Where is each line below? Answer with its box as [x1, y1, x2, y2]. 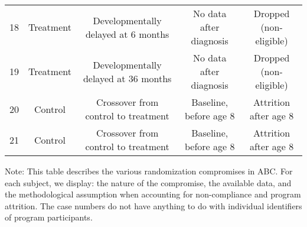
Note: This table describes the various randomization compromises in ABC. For [5, 165, 293, 177]
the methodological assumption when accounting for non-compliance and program [5, 188, 301, 200]
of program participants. [5, 211, 93, 223]
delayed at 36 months [83, 71, 172, 85]
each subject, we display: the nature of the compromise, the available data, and [5, 176, 292, 189]
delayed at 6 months [85, 27, 169, 41]
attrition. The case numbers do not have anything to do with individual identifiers [5, 199, 302, 212]
